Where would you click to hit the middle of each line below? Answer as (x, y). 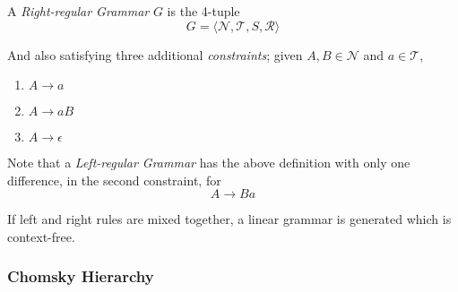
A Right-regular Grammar (78, 11)
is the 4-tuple (203, 11)
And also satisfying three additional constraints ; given (155, 54)
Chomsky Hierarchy (81, 276)
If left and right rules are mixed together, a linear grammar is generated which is (229, 219)
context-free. (41, 236)
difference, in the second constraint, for (114, 180)
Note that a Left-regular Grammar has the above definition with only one (209, 163)
